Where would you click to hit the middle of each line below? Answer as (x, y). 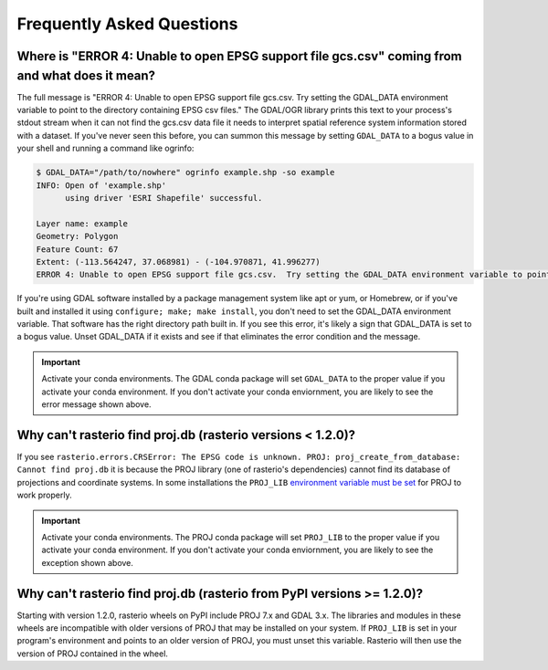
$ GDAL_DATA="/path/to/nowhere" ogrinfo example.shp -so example (185, 173)
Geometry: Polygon (77, 236)
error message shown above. (96, 404)
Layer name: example (82, 223)
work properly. (44, 495)
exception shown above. (88, 562)
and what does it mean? (86, 75)
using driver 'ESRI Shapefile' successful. (164, 198)
